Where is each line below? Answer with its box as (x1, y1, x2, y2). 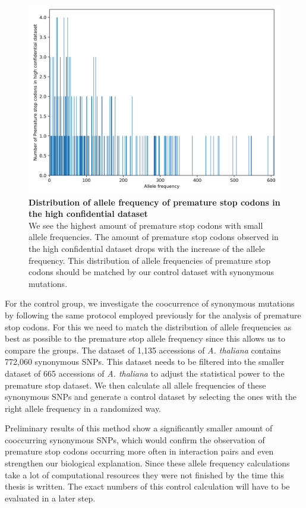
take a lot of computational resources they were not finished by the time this (5, 468, 284, 481)
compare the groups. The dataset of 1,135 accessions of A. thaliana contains (5, 343, 281, 356)
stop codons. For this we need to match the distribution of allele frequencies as (5, 320, 292, 333)
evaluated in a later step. (5, 491, 96, 504)
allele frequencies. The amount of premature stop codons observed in (29, 231, 279, 243)
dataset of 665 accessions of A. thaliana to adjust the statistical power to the (5, 367, 285, 379)
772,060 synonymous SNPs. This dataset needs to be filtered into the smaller (5, 355, 285, 368)
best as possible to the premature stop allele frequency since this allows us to (5, 332, 286, 345)
